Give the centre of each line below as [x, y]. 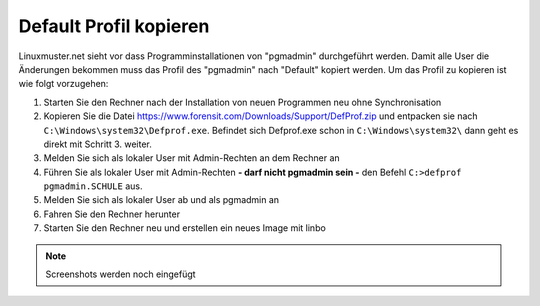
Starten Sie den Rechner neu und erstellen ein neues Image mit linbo [185, 228]
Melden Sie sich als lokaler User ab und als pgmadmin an [161, 200]
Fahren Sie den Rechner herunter [111, 214]
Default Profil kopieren [114, 26]
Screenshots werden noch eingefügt [120, 274]
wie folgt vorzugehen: [63, 84]
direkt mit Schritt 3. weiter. [97, 144]
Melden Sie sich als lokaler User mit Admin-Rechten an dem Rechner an [191, 158]
